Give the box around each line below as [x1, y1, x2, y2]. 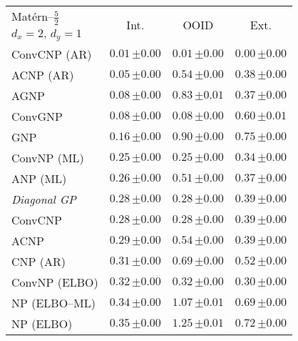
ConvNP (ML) [11, 149, 84, 167]
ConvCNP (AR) [11, 46, 92, 63]
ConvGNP [11, 108, 63, 125]
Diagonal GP [11, 191, 76, 208]
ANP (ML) [11, 170, 67, 187]
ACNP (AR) [11, 66, 74, 84]
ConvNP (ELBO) [11, 274, 98, 291]
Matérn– [11, 8, 54, 24]
